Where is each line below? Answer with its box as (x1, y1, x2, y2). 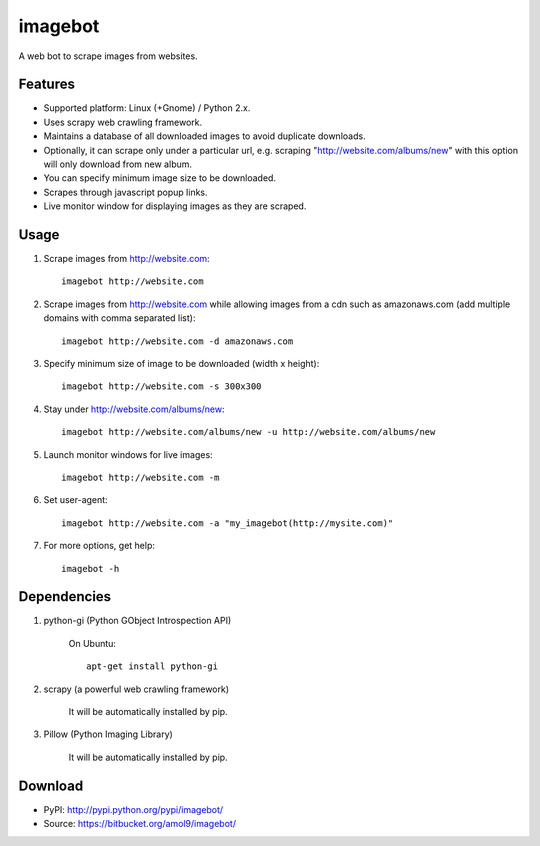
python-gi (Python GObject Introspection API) (43, 615, 232, 627)
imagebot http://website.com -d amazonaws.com (61, 335, 294, 347)
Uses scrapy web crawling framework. (43, 116, 203, 128)
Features (18, 76, 75, 93)
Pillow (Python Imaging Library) (43, 728, 174, 740)
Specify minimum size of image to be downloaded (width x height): (43, 358, 320, 370)
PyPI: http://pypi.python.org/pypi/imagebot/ (43, 803, 224, 815)
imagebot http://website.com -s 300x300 (61, 381, 262, 392)
